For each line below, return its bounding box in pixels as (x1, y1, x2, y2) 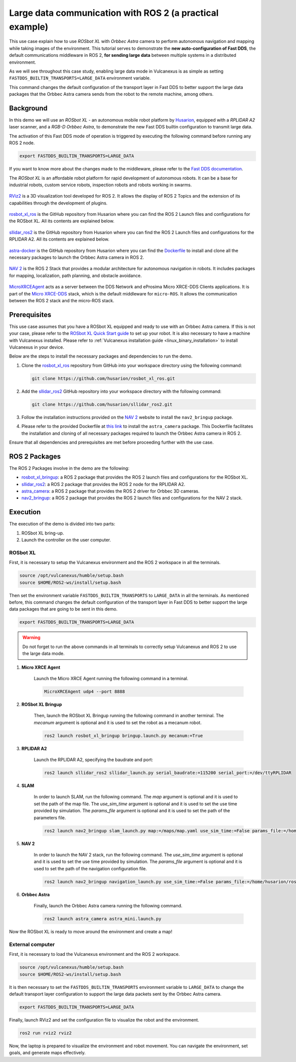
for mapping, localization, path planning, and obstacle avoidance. (9, 272, 142, 279)
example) (9, 21, 49, 32)
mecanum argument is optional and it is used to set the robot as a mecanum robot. (34, 719, 202, 726)
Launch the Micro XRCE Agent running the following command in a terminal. (34, 675, 188, 681)
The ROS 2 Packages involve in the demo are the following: (9, 465, 130, 471)
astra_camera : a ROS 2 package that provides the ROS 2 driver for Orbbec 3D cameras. (21, 488, 200, 494)
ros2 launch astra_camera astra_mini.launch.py (44, 916, 161, 922)
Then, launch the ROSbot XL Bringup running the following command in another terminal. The (34, 713, 224, 719)
